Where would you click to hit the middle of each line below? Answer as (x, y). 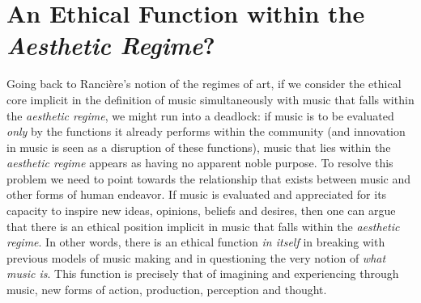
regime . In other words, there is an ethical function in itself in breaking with (196, 242)
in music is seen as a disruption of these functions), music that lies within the (199, 147)
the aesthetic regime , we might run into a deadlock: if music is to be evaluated (200, 115)
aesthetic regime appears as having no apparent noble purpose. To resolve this (200, 163)
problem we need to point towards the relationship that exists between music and (209, 178)
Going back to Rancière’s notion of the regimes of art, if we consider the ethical (204, 84)
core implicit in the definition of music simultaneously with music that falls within (210, 99)
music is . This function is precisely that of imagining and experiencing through (203, 274)
